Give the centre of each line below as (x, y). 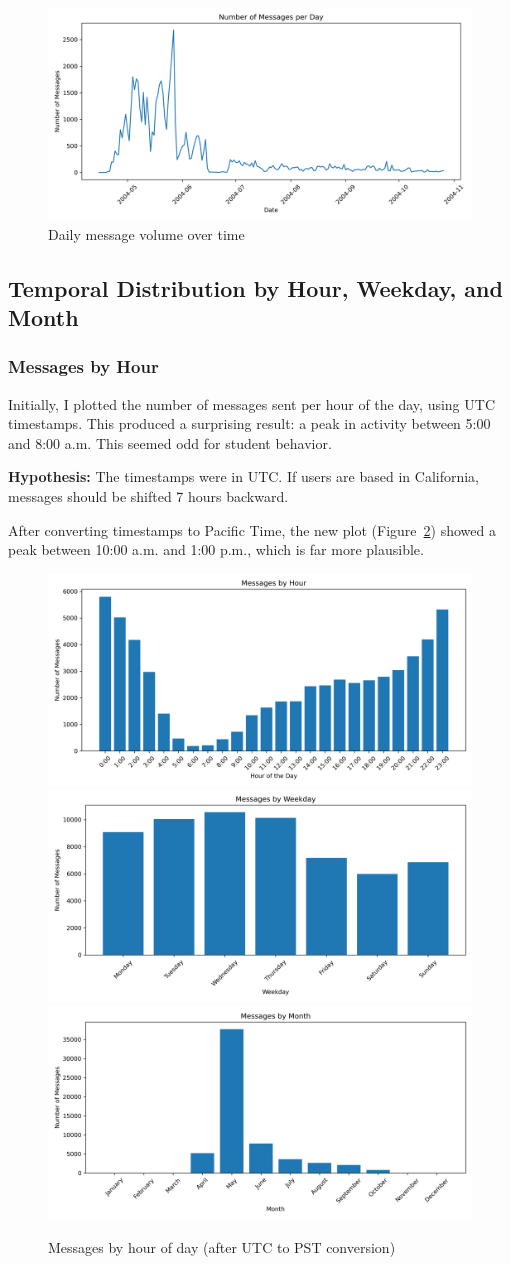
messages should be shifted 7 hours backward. (148, 495)
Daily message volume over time (146, 233)
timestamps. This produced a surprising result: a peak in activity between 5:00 (249, 423)
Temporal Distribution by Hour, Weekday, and (255, 287)
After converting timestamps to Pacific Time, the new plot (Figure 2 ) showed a (252, 529)
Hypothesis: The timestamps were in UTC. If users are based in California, (243, 476)
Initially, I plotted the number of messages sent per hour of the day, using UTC (252, 403)
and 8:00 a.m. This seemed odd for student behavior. (170, 442)
